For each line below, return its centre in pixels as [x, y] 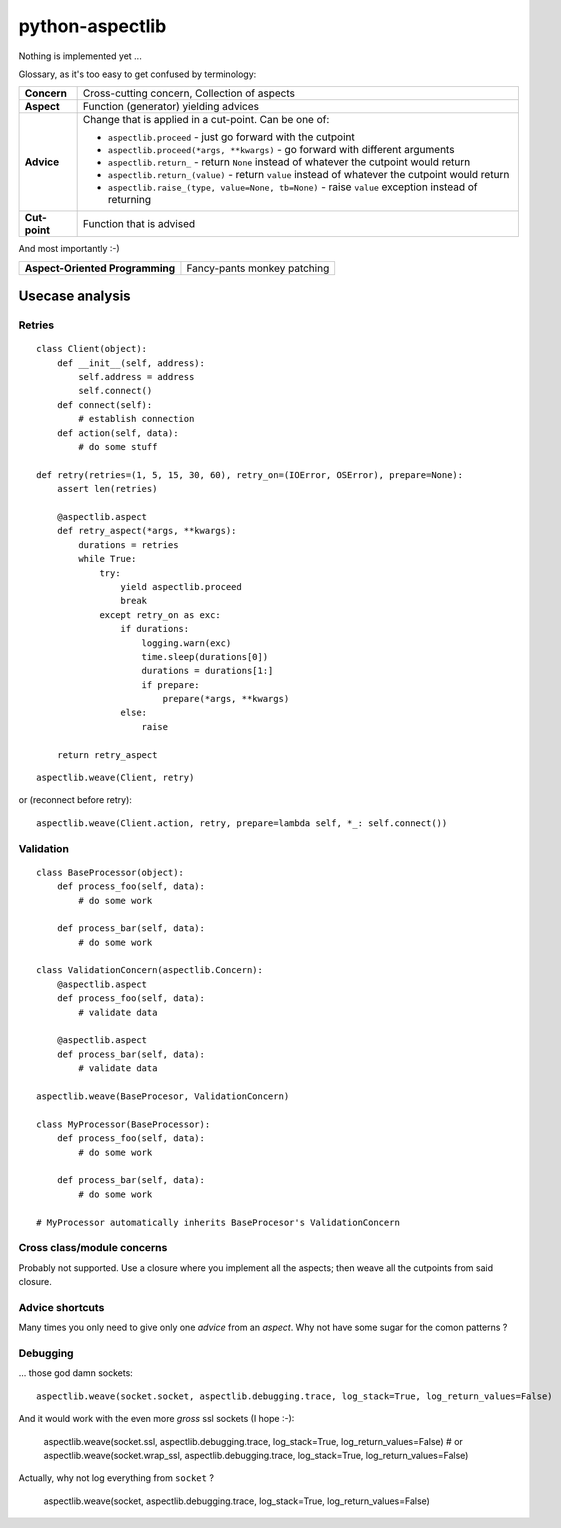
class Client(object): [92, 349]
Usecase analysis [74, 296]
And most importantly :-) [69, 249]
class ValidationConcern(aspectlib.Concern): [150, 970]
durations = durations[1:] [207, 671]
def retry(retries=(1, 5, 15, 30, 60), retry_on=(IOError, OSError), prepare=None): [250, 474]
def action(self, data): [117, 433]
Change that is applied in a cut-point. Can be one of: [206, 120]
